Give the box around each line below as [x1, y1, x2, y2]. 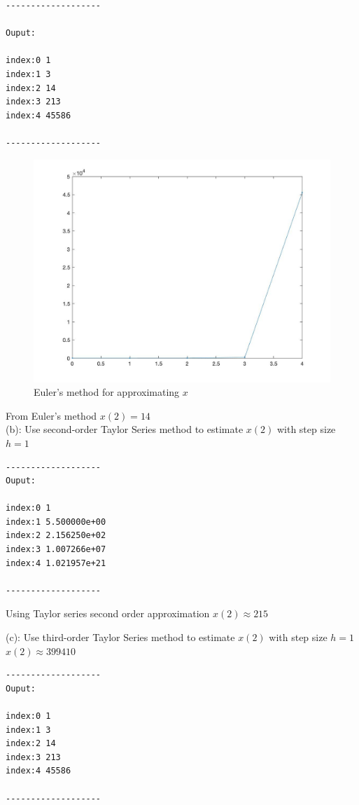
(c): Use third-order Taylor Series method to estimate [6, 630, 235, 645]
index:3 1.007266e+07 [6, 544, 106, 555]
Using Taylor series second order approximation [6, 606, 210, 621]
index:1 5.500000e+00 [6, 516, 106, 527]
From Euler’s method [6, 408, 97, 422]
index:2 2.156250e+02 [6, 530, 106, 541]
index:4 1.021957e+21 [6, 558, 106, 568]
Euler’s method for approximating [34, 385, 180, 399]
